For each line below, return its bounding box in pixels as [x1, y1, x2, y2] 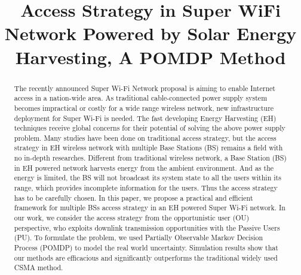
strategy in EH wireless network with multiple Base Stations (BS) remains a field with [14, 143, 283, 153]
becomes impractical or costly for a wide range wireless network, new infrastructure [14, 102, 274, 113]
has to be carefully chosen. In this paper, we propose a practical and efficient [14, 192, 253, 203]
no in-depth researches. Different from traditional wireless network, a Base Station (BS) [14, 153, 287, 163]
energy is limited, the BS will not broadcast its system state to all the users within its [14, 173, 281, 183]
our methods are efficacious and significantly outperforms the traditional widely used [14, 252, 278, 262]
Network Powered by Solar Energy [4, 21, 297, 46]
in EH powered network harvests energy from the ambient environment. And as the [14, 162, 274, 173]
